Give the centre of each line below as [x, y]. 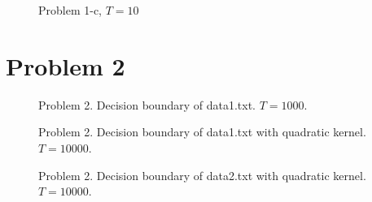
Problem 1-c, [70, 10]
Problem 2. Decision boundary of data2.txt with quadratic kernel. [202, 175]
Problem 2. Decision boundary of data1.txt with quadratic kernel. [202, 132]
